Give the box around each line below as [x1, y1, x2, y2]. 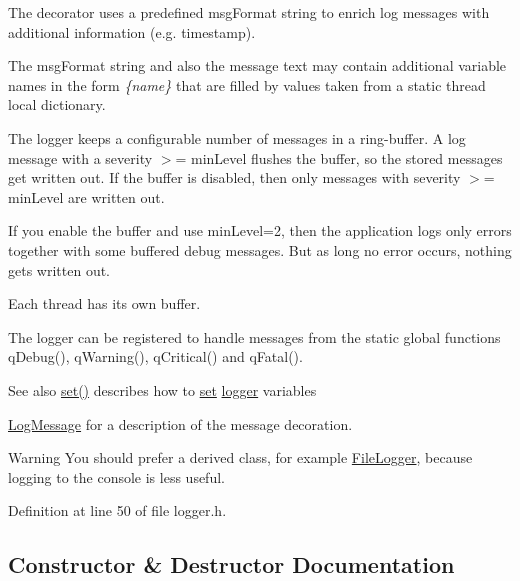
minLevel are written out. [8, 186, 165, 207]
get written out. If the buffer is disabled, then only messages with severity [8, 167, 461, 188]
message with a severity [8, 147, 153, 168]
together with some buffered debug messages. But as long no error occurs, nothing [8, 239, 512, 260]
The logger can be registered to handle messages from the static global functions [8, 326, 501, 347]
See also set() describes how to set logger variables [8, 379, 317, 400]
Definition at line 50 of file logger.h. [8, 500, 227, 521]
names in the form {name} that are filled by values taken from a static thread [8, 74, 486, 95]
